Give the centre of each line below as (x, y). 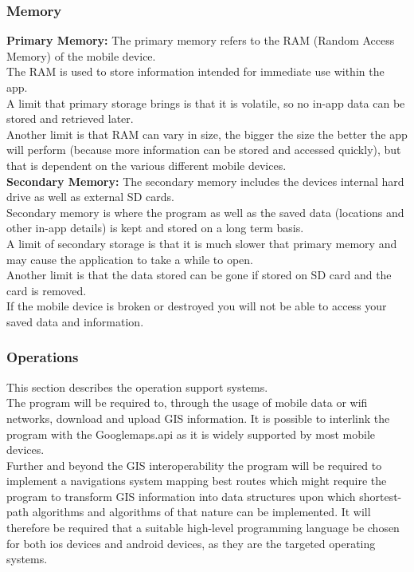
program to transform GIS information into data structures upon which (181, 496)
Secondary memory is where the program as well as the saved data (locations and (205, 212)
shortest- (381, 496)
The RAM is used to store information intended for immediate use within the (195, 71)
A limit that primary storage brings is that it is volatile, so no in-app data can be (206, 103)
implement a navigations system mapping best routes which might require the (197, 481)
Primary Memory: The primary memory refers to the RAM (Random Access (201, 40)
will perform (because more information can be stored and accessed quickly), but (204, 150)
